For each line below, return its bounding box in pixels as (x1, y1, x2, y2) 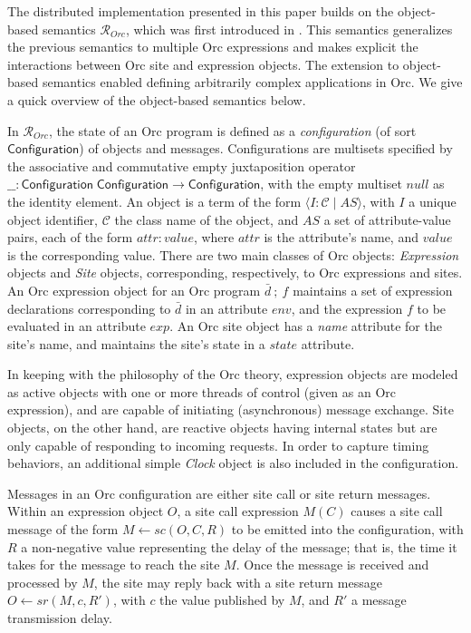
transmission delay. (7, 609, 112, 627)
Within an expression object (7, 502, 164, 521)
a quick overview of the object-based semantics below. (7, 90, 306, 109)
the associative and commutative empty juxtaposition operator (7, 156, 356, 175)
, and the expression (291, 298, 403, 317)
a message (351, 590, 407, 609)
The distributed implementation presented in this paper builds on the (7, 2, 394, 20)
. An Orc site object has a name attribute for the (169, 316, 442, 336)
